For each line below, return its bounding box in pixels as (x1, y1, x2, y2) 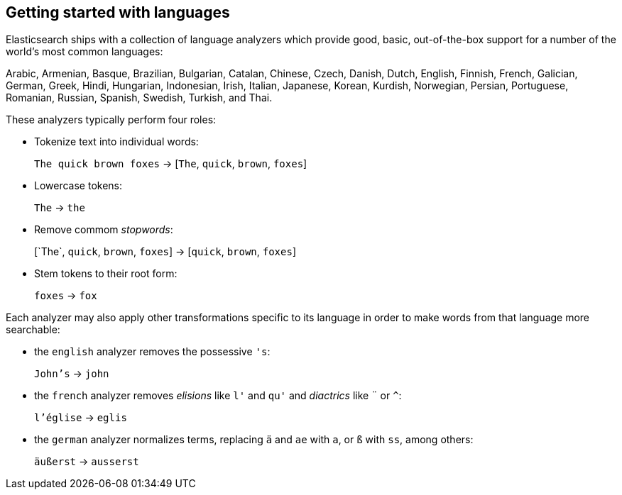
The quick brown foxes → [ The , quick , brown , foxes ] (34, 157, 307, 170)
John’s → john (34, 367, 109, 380)
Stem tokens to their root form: (34, 267, 178, 280)
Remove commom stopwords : (34, 223, 173, 236)
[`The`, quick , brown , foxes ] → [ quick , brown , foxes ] (34, 245, 297, 258)
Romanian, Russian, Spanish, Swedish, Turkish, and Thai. (6, 91, 273, 104)
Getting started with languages (6, 4, 230, 21)
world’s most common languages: (6, 45, 163, 58)
